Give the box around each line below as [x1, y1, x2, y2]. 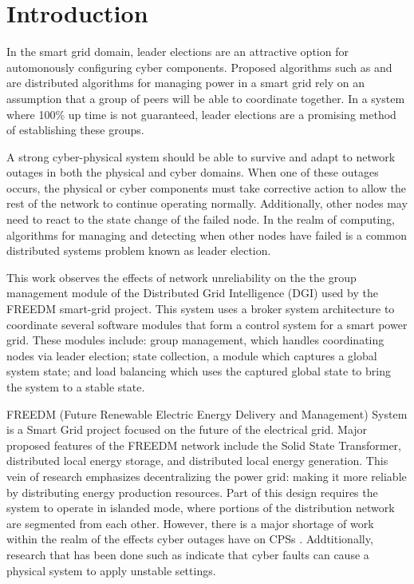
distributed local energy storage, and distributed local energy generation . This [6, 452, 388, 469]
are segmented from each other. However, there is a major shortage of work [6, 514, 374, 531]
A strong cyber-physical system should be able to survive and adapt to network [6, 148, 396, 165]
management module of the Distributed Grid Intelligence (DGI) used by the [6, 284, 378, 301]
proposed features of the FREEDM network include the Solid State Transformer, [6, 436, 401, 453]
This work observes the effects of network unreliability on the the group [6, 268, 357, 285]
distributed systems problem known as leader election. [6, 242, 271, 259]
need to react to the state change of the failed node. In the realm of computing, [6, 211, 396, 228]
